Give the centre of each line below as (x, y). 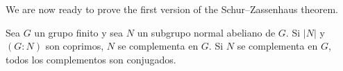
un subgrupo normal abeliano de (206, 32)
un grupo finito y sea (79, 32)
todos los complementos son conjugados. (91, 59)
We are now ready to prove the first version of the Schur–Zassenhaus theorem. (172, 9)
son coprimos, (75, 46)
